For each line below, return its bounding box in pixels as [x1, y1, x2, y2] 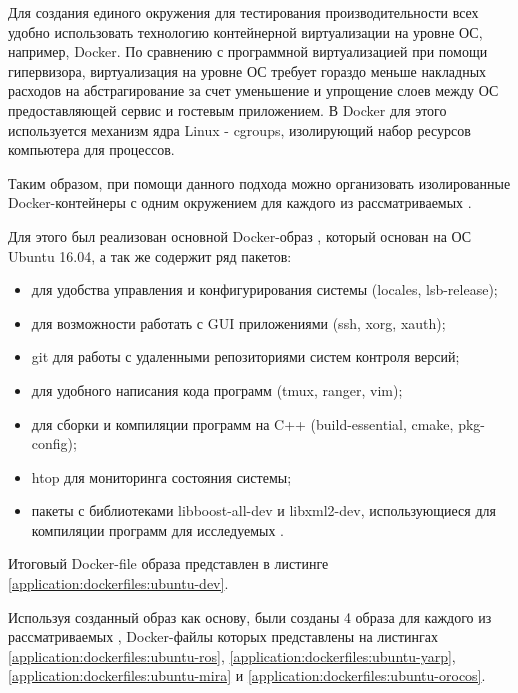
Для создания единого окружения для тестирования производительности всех [8, 2, 479, 22]
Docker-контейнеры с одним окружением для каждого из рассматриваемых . [8, 192, 472, 213]
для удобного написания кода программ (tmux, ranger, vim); [31, 379, 403, 400]
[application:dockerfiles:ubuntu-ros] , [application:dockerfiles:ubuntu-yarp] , [8, 645, 456, 666]
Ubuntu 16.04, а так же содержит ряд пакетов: [8, 245, 292, 266]
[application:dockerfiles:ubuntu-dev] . [8, 573, 229, 594]
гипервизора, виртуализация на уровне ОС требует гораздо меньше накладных [8, 60, 487, 81]
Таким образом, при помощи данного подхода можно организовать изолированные [8, 172, 511, 193]
